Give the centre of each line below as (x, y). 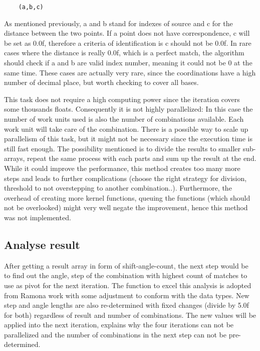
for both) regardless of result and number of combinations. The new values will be (130, 315)
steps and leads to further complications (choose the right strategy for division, (125, 178)
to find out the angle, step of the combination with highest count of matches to (126, 275)
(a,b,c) (31, 7)
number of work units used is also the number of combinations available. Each (124, 119)
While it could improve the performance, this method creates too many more (122, 168)
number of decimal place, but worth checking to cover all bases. (101, 82)
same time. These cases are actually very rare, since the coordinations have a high (130, 72)
